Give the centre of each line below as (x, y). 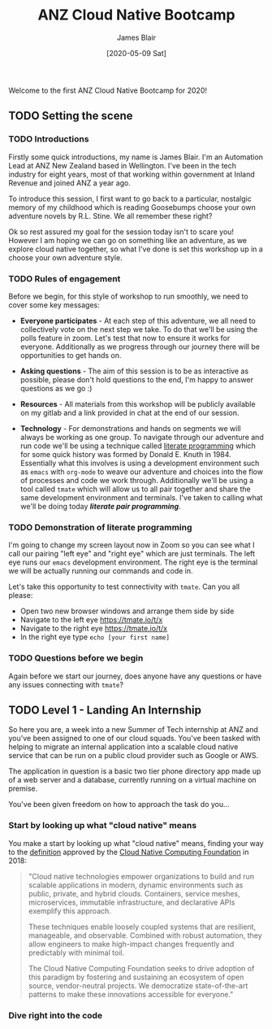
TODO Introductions (49, 139)
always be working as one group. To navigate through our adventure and (142, 437)
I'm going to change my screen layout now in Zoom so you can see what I (132, 545)
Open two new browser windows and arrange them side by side (127, 611)
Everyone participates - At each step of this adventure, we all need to (138, 320)
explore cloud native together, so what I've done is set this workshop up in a (136, 249)
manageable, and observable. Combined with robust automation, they (145, 935)
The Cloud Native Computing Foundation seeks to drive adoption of (141, 968)
